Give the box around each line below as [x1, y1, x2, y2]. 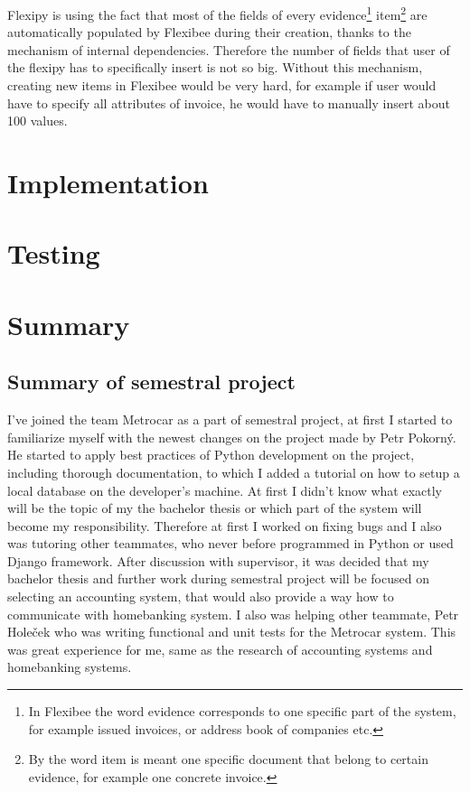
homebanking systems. [7, 657, 132, 676]
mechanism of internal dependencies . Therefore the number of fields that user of [7, 40, 450, 59]
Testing [7, 235, 100, 272]
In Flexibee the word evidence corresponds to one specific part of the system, [28, 702, 456, 721]
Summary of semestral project [7, 368, 296, 396]
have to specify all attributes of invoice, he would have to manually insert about [7, 93, 450, 112]
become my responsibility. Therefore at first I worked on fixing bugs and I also [7, 516, 442, 535]
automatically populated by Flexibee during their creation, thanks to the [7, 23, 411, 42]
